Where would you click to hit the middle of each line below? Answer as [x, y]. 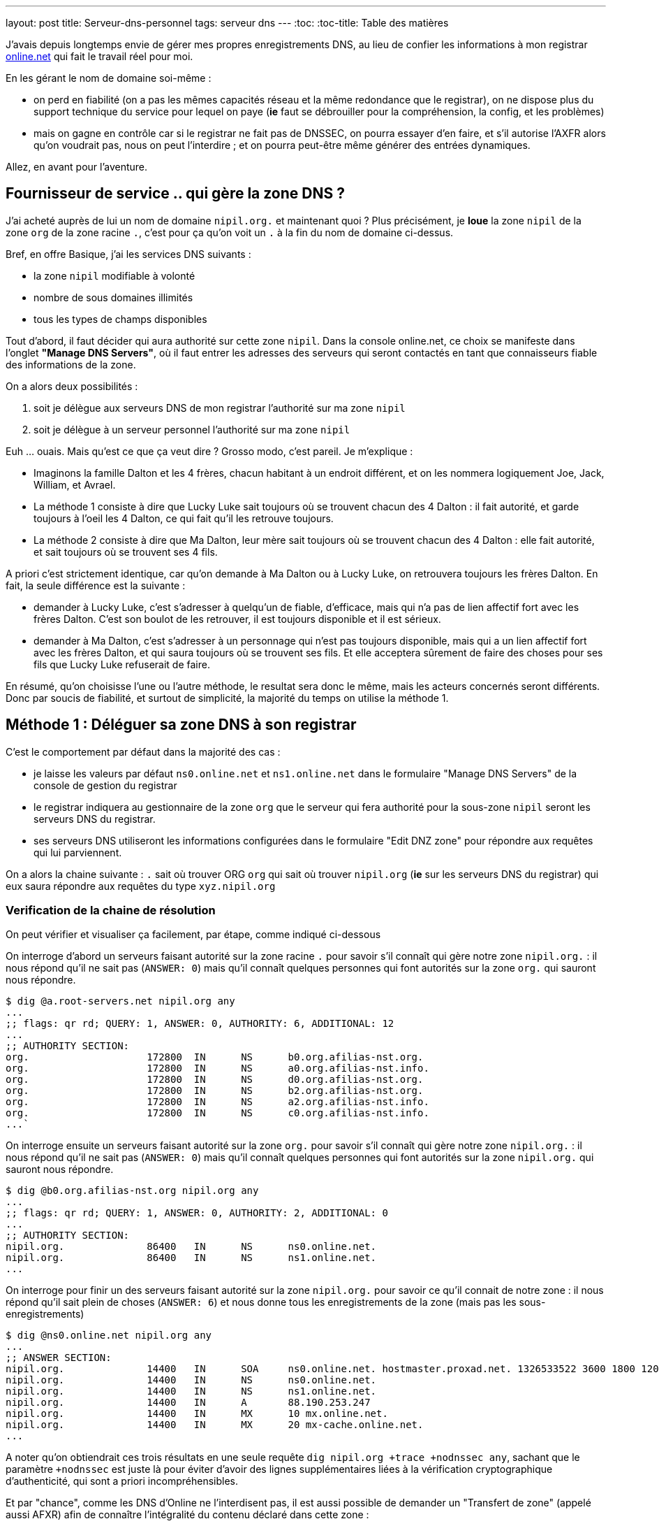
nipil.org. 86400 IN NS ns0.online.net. [191, 1247]
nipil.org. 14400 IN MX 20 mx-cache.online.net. [215, 1425]
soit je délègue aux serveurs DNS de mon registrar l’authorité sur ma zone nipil [220, 408]
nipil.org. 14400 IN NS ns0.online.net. [191, 1380]
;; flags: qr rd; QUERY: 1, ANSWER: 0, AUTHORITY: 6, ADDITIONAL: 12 [200, 1024]
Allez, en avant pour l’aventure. [77, 167]
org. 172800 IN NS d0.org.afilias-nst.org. [215, 1080]
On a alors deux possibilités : [72, 386]
